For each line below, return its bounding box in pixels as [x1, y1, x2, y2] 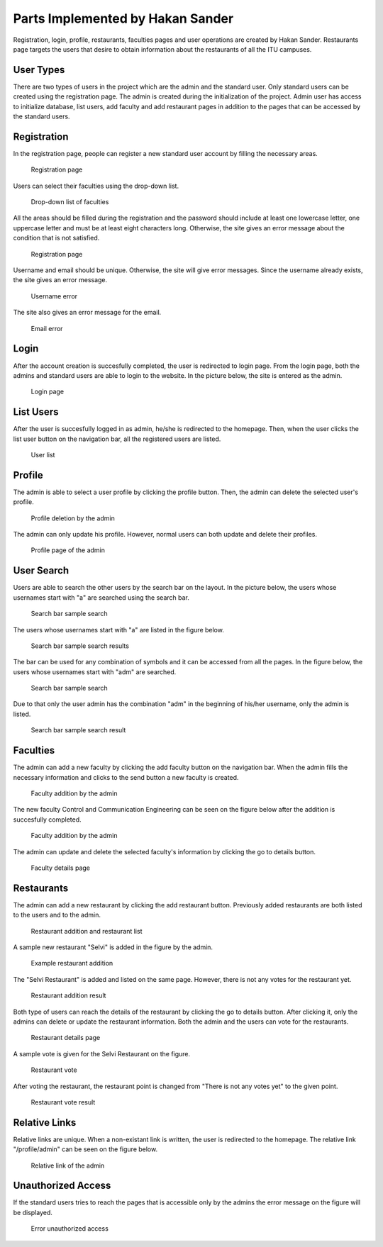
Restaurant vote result [30, 1097, 96, 1106]
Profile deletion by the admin [30, 514, 115, 522]
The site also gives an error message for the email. [13, 308, 162, 317]
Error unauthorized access [30, 1224, 109, 1233]
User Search [13, 564, 70, 577]
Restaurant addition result [30, 991, 106, 1000]
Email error [30, 324, 63, 332]
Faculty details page [30, 863, 90, 872]
